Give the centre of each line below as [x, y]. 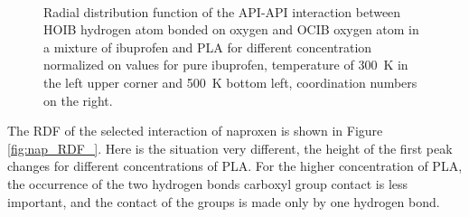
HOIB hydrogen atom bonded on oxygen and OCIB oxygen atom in [231, 29]
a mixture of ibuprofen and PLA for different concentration [208, 47]
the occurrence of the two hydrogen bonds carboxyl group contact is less [208, 183]
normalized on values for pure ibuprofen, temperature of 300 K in [226, 65]
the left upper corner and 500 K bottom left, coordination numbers [230, 82]
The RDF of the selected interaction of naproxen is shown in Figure [195, 131]
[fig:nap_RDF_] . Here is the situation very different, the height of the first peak [230, 148]
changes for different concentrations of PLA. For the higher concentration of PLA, [235, 166]
